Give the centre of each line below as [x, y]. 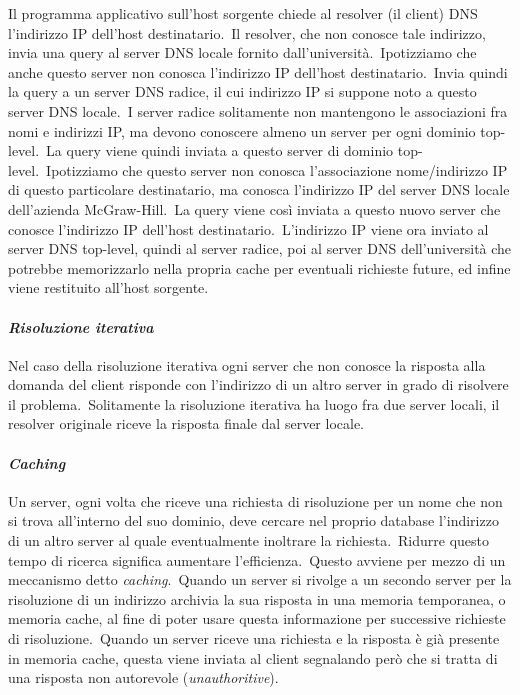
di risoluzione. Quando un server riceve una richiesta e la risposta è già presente [254, 638]
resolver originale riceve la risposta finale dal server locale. [186, 423]
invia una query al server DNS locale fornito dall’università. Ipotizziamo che [242, 52]
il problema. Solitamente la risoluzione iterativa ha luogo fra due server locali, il [254, 403]
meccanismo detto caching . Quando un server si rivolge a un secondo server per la [260, 579]
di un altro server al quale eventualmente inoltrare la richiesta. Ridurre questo [249, 540]
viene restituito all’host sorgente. [108, 287]
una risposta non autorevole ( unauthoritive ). [143, 677]
